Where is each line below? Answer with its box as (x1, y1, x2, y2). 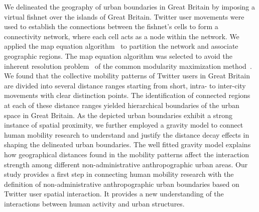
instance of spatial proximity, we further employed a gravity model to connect (4, 120, 243, 130)
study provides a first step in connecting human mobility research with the (4, 169, 234, 179)
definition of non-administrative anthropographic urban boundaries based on (4, 178, 239, 189)
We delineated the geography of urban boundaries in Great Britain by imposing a (4, 2, 255, 12)
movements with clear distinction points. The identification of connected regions (4, 90, 250, 100)
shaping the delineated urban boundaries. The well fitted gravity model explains (4, 139, 251, 150)
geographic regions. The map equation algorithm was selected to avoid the (4, 50, 232, 61)
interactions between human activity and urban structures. (4, 198, 185, 208)
